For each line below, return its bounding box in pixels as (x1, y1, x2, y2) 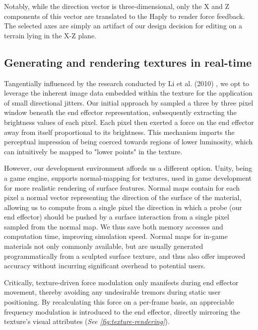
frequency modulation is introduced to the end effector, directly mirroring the (4, 306, 240, 317)
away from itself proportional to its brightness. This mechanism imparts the (4, 126, 235, 137)
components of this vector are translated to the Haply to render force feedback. (4, 10, 245, 21)
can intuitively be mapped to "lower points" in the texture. (4, 146, 183, 156)
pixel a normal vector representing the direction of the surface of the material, (4, 192, 242, 203)
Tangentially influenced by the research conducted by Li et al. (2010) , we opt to (4, 78, 249, 88)
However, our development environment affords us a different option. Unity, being (4, 163, 253, 173)
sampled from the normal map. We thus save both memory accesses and (4, 221, 223, 231)
